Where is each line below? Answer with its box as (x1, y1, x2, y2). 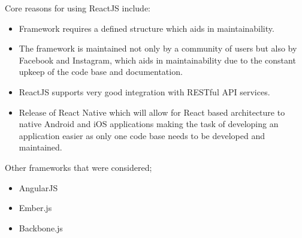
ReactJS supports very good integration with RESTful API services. (19, 85, 270, 98)
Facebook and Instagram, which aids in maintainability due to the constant (19, 53, 296, 66)
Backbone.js (19, 221, 63, 234)
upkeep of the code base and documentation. (19, 65, 183, 78)
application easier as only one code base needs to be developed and (19, 129, 265, 141)
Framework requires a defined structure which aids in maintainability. (19, 22, 274, 34)
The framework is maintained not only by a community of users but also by (19, 42, 297, 55)
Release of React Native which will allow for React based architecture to (19, 106, 285, 118)
